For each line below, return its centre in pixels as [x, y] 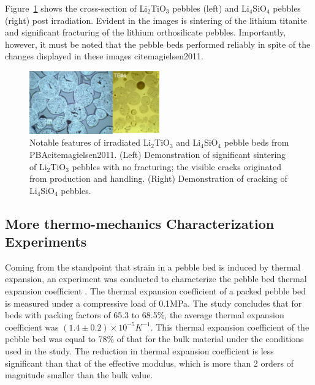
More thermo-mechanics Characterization [140, 223]
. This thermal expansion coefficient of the [230, 327]
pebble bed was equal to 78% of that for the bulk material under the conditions [154, 339]
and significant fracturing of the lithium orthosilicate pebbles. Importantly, [146, 32]
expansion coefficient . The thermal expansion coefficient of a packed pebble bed [155, 291]
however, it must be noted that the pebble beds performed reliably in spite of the [158, 44]
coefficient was [32, 327]
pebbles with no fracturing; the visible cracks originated [177, 166]
